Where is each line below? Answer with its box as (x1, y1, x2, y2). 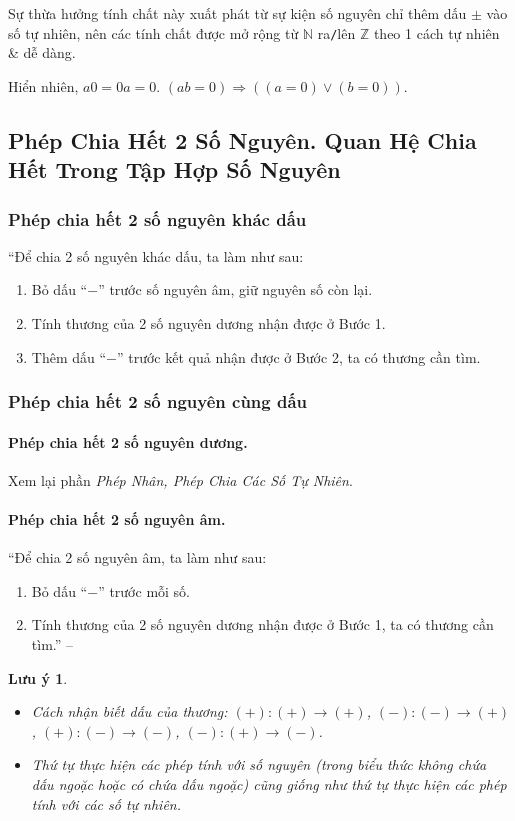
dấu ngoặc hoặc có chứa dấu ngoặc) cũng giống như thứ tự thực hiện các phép (31, 773, 507, 794)
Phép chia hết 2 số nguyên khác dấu (8, 206, 307, 231)
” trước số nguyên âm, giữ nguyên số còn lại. (98, 279, 373, 300)
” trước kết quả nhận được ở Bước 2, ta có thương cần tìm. (116, 346, 481, 367)
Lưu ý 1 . (8, 667, 68, 688)
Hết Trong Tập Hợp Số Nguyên (8, 154, 341, 185)
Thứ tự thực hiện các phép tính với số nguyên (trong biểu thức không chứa (31, 754, 487, 775)
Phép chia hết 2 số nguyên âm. (8, 509, 226, 530)
